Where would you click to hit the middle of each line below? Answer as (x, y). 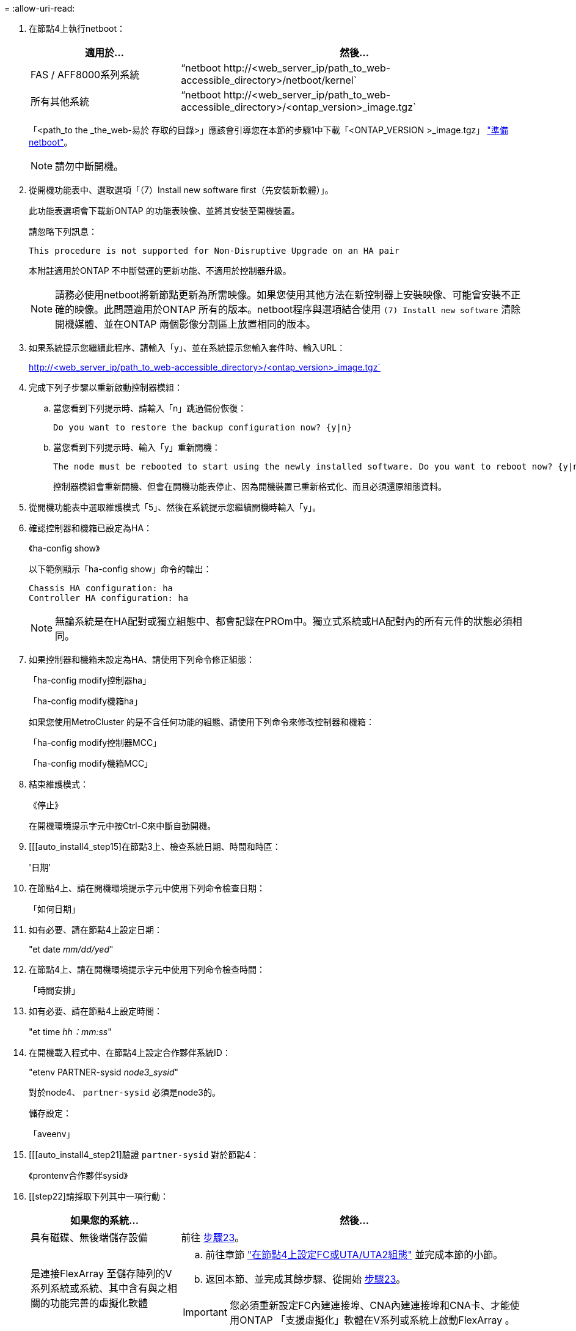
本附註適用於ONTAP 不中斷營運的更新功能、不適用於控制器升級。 (160, 271)
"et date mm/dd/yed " (71, 949)
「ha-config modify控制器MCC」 (95, 743)
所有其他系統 (60, 101)
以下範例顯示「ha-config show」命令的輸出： (120, 569)
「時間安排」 (54, 990)
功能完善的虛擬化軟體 (99, 1303)
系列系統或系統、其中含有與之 (99, 1288)
